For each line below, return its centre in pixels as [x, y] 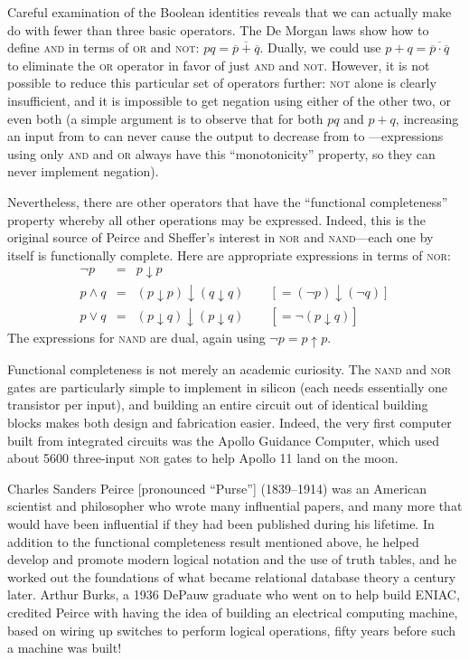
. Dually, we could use [320, 47]
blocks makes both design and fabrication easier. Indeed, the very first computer [230, 423]
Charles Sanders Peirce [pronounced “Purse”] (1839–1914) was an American [217, 488]
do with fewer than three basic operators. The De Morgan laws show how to [218, 29]
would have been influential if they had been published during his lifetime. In [221, 524]
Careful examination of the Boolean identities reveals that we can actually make [230, 12]
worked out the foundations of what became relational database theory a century [232, 576]
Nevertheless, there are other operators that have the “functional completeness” [228, 201]
